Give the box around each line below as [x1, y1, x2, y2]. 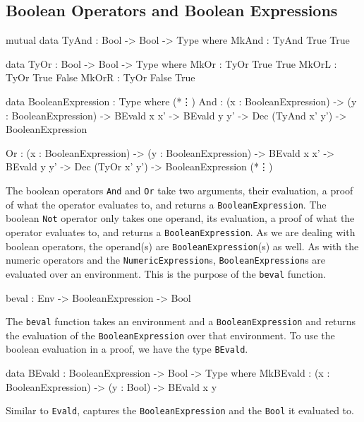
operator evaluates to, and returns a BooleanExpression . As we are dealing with [6, 224, 356, 239]
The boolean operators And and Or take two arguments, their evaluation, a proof [6, 182, 353, 197]
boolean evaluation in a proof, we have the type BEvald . [6, 341, 248, 356]
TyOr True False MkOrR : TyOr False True [6, 70, 195, 85]
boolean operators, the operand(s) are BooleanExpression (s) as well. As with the [6, 238, 359, 253]
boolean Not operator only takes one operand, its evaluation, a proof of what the [6, 211, 355, 225]
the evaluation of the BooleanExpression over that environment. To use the [6, 327, 335, 342]
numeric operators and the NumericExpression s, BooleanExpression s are [6, 252, 326, 267]
